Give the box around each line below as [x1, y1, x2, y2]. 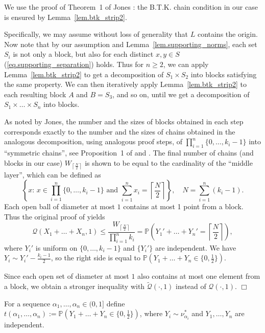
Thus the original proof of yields [4, 211, 105, 221]
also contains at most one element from [137, 271, 260, 281]
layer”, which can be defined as [4, 169, 101, 180]
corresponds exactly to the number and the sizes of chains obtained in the [4, 126, 235, 137]
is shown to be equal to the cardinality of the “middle [85, 157, 253, 168]
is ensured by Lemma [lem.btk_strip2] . [4, 11, 127, 22]
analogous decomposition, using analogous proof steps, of [4, 136, 182, 147]
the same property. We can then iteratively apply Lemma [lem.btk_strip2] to [4, 79, 247, 90]
